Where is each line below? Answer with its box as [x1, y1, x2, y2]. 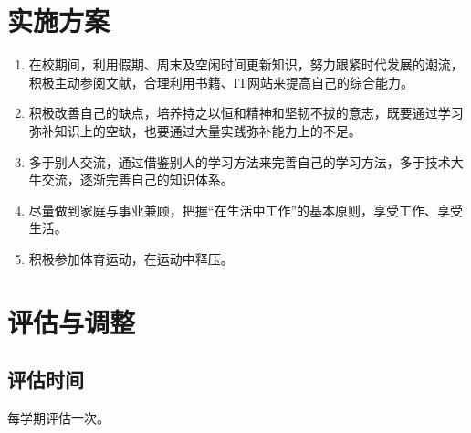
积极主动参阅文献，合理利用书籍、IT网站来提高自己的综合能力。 [28, 72, 413, 91]
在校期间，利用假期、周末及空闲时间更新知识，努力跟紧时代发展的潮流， [28, 55, 464, 74]
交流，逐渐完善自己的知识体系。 [41, 170, 234, 189]
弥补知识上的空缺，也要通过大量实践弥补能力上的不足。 [28, 121, 361, 140]
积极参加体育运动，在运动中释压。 [28, 248, 234, 268]
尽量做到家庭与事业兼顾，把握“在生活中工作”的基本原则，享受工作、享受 [28, 200, 464, 219]
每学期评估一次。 [7, 408, 110, 428]
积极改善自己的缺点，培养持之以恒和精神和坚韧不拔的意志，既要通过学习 [28, 103, 464, 122]
